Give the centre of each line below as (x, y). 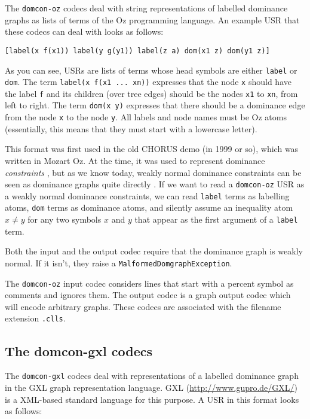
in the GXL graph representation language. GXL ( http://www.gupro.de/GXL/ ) (151, 387)
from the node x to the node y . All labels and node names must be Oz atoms (146, 117)
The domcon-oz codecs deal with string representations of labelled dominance (146, 8)
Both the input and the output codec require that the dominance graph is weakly (154, 251)
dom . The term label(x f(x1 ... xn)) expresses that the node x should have (148, 82)
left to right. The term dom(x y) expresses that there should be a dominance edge (155, 105)
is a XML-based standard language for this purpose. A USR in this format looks (152, 399)
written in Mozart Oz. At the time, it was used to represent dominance (135, 160)
